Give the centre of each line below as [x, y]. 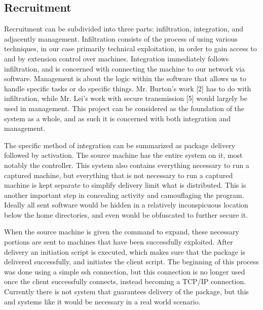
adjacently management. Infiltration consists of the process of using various [121, 38]
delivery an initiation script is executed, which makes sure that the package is [125, 251]
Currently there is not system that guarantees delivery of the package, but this [126, 291]
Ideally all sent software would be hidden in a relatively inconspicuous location [126, 205]
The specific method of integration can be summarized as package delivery [120, 145]
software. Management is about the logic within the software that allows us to [125, 78]
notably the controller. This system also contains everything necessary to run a [127, 165]
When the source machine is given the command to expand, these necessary [122, 232]
